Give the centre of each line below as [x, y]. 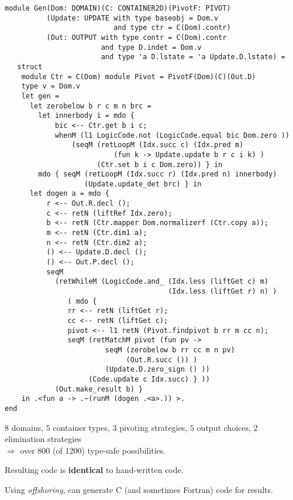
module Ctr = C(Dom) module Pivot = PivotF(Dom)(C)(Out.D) [139, 76]
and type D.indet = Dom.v [151, 47]
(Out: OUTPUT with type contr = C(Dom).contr [137, 37]
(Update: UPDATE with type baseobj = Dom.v [132, 18]
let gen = [40, 96]
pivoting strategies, [154, 427]
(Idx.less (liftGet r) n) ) [223, 292]
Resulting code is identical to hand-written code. [94, 470]
